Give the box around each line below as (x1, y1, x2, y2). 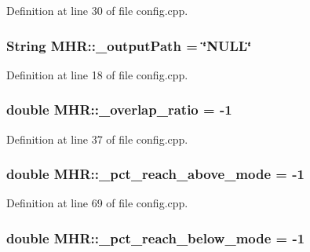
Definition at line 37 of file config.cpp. (6, 130, 188, 147)
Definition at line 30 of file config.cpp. (6, 2, 188, 18)
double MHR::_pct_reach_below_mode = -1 (6, 228, 305, 247)
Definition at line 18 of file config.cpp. (6, 66, 188, 82)
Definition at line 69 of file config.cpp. (6, 195, 188, 211)
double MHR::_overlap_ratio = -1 (6, 100, 232, 119)
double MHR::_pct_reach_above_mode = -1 (6, 164, 305, 184)
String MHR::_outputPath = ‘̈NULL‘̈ (6, 35, 252, 55)
